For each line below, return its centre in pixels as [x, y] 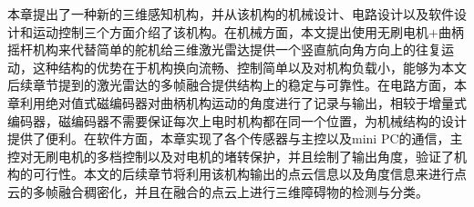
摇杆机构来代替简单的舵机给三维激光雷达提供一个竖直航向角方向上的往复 [224, 49]
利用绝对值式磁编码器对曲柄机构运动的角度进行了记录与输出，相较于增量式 [243, 102]
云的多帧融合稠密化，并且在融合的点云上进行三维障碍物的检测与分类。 [218, 191]
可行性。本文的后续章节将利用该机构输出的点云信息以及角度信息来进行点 [249, 174]
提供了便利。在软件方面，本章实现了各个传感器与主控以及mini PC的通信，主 [235, 138]
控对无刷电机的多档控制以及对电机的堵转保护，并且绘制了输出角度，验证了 [231, 156]
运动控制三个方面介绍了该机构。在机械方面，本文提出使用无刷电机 [230, 31]
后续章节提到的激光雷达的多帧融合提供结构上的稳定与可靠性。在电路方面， [231, 85]
